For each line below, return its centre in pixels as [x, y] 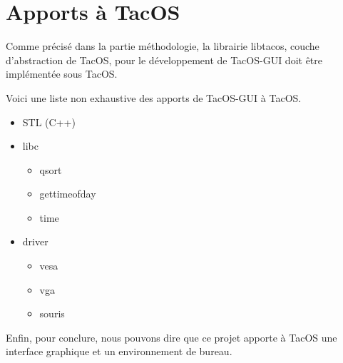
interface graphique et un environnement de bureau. [119, 351]
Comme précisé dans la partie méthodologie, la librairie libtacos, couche [163, 46]
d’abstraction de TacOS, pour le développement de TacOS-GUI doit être [164, 60]
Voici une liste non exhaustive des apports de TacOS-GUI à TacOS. [154, 97]
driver [35, 241]
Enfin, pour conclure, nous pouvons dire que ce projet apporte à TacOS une [171, 337]
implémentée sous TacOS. [62, 74]
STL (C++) [49, 122]
